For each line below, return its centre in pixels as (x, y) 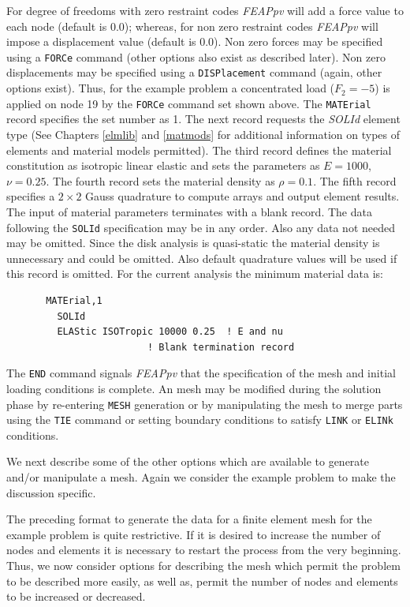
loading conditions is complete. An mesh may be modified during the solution (194, 388)
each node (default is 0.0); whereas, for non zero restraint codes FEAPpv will (192, 26)
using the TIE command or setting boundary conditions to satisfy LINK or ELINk (200, 420)
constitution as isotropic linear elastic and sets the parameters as (163, 165)
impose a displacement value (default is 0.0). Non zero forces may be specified (195, 41)
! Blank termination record (221, 347)
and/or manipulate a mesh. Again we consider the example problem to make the (201, 477)
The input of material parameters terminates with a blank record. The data (189, 211)
